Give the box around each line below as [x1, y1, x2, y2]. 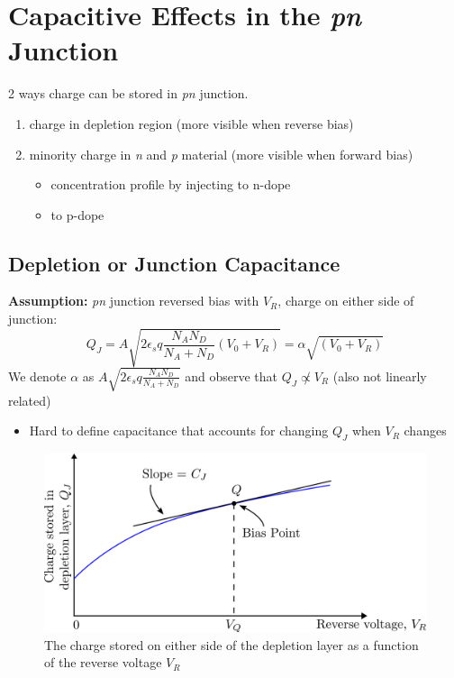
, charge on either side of [277, 291, 414, 310]
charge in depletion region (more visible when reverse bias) [29, 114, 354, 133]
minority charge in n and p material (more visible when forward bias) [29, 144, 413, 163]
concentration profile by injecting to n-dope [50, 175, 291, 194]
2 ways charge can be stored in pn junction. [8, 84, 249, 103]
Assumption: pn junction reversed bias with [8, 291, 259, 310]
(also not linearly [332, 366, 427, 385]
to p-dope [50, 205, 104, 224]
